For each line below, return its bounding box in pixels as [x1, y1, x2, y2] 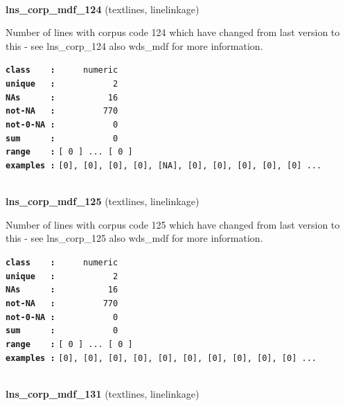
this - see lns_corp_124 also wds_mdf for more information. [6, 38, 263, 53]
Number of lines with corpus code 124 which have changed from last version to [6, 25, 340, 39]
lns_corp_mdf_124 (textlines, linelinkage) [6, 1, 200, 16]
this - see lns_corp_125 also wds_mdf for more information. [6, 231, 263, 245]
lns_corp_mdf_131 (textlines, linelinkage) [6, 386, 200, 400]
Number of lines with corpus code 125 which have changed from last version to [6, 217, 340, 231]
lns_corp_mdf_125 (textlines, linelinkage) [6, 194, 200, 209]
